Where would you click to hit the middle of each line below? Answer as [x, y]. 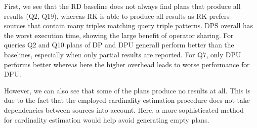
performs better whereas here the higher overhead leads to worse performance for [127, 64]
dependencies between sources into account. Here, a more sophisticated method [124, 109]
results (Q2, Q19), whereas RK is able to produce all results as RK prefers [117, 16]
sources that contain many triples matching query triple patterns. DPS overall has [128, 25]
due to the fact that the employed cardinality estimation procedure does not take [127, 100]
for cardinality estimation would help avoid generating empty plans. [107, 119]
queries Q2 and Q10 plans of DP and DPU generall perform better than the [119, 45]
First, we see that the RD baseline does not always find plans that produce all [122, 6]
